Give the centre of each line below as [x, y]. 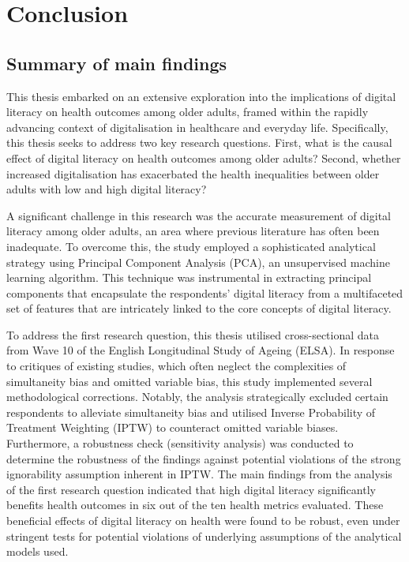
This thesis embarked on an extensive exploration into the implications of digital [201, 96]
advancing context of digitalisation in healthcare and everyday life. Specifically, [197, 127]
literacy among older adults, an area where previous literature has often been [193, 231]
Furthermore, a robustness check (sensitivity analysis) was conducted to [180, 443]
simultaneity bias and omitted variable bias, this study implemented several [189, 381]
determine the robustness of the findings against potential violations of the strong [204, 458]
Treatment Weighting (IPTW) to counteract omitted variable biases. [173, 427]
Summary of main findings [117, 63]
